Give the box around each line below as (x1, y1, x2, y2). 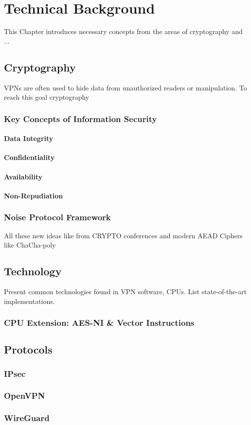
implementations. (4, 296, 55, 306)
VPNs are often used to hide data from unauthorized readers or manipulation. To (4, 82, 247, 92)
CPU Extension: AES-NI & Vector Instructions (4, 317, 195, 329)
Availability (4, 171, 43, 181)
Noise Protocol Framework (4, 211, 111, 223)
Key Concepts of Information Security (4, 112, 157, 124)
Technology (4, 264, 62, 279)
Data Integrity (4, 133, 54, 143)
